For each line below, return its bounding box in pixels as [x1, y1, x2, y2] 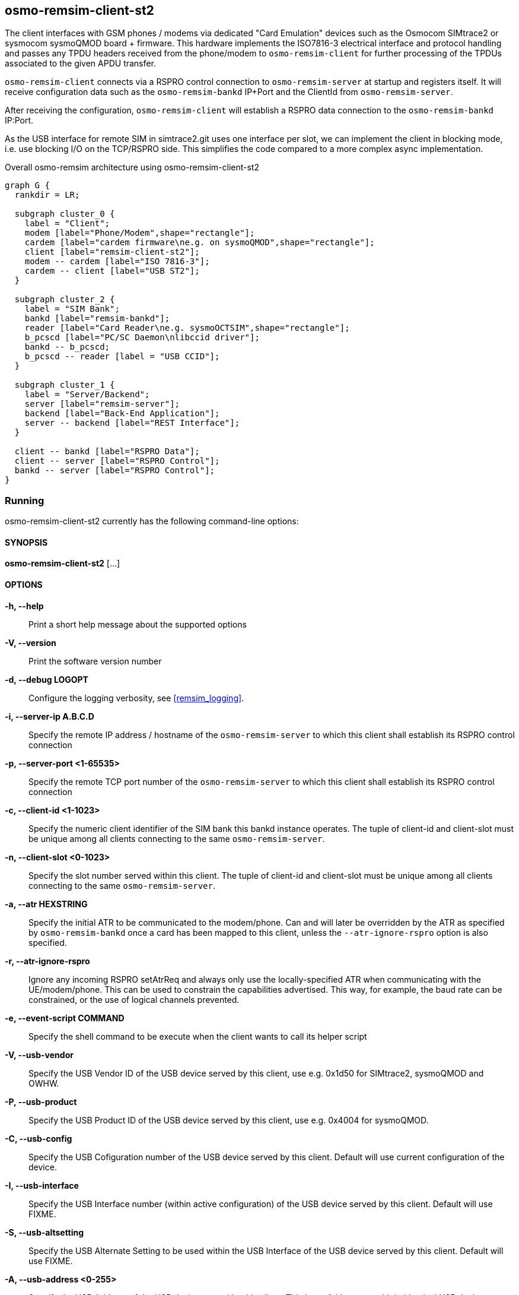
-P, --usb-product [5, 1096, 77, 1107]
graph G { [5, 181, 50, 191]
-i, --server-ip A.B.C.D [5, 711, 94, 721]
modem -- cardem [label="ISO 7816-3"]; [24, 257, 210, 267]
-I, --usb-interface [5, 1180, 79, 1190]
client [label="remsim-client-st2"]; [24, 247, 200, 257]
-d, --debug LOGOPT [5, 674, 88, 685]
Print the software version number [28, 656, 162, 666]
